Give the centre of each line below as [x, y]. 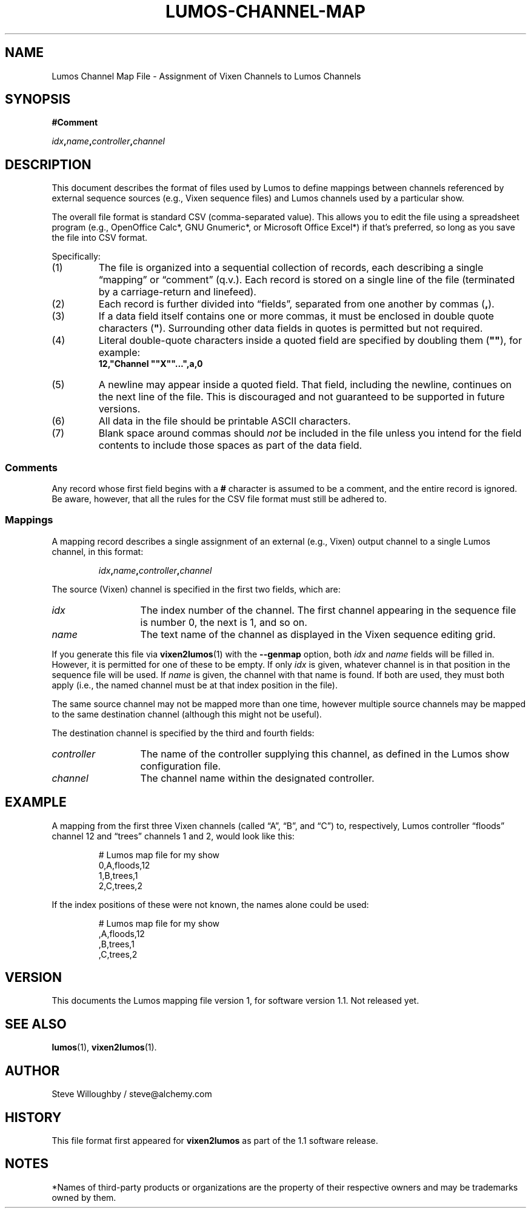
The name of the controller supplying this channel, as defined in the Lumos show [325, 754]
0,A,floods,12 [124, 865]
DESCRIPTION [48, 164]
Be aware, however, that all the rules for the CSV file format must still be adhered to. [219, 499]
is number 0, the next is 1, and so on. [224, 622]
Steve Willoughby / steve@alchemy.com [132, 1094]
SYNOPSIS [38, 99]
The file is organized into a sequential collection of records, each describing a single [291, 268]
